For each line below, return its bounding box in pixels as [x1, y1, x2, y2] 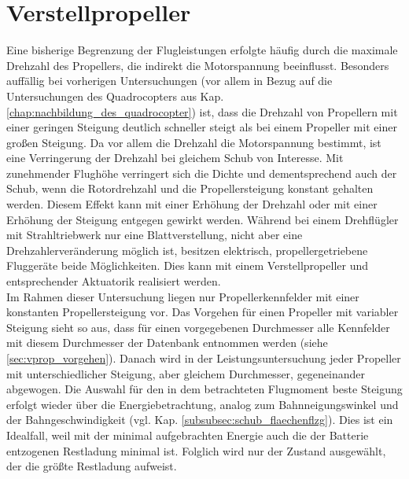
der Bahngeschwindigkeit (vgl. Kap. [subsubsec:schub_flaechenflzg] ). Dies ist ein [6, 411, 393, 428]
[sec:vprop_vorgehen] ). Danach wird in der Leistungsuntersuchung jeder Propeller [6, 350, 401, 366]
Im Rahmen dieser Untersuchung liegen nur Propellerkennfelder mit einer [6, 288, 359, 304]
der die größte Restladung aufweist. [6, 458, 177, 474]
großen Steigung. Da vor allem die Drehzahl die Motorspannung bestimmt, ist [6, 134, 381, 150]
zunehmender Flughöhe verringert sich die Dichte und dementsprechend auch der [6, 164, 397, 181]
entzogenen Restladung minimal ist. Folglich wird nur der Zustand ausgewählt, [6, 442, 386, 459]
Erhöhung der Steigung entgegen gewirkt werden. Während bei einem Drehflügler [6, 211, 399, 227]
